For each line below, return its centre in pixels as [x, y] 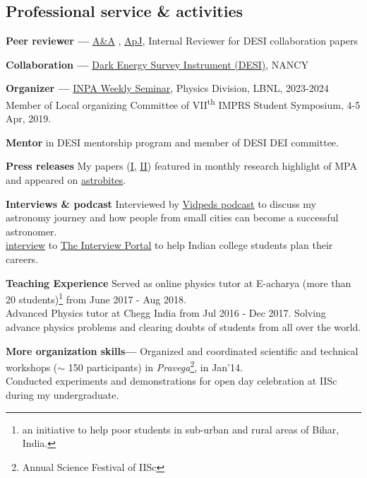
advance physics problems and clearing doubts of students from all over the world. [183, 327]
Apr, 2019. [29, 118]
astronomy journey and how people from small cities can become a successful [172, 217]
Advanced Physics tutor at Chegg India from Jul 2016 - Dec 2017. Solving [166, 313]
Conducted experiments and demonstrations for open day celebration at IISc [172, 381]
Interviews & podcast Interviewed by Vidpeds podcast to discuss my [161, 203]
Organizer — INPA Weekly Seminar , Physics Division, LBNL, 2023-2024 [167, 88]
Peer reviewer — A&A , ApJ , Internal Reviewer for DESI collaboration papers [182, 41]
